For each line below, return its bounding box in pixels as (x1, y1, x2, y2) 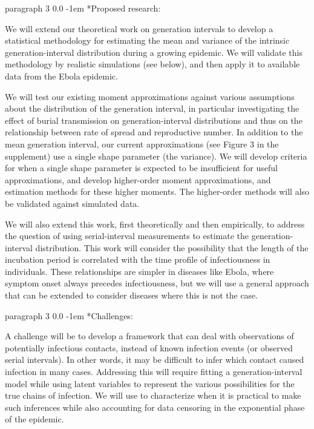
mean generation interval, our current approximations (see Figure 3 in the (5, 137, 279, 150)
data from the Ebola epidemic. (5, 69, 118, 82)
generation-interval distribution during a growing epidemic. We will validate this (5, 46, 303, 58)
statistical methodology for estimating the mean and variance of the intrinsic (5, 34, 290, 47)
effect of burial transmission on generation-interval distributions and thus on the (5, 113, 303, 126)
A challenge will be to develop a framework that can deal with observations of (5, 329, 294, 342)
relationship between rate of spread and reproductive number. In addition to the (5, 126, 303, 138)
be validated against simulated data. (5, 197, 140, 209)
